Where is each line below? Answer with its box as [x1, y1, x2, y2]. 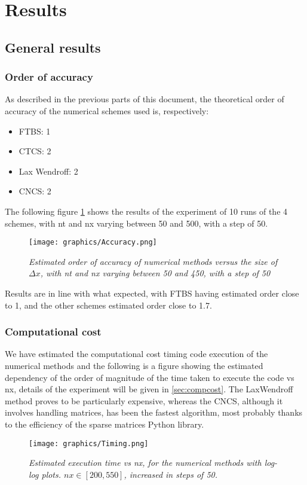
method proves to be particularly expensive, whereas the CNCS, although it [5, 394, 283, 407]
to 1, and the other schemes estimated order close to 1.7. [5, 298, 212, 311]
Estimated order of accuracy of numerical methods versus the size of [29, 255, 278, 267]
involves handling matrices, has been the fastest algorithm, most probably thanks [5, 406, 303, 419]
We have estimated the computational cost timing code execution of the [5, 347, 268, 360]
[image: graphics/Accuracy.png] [29, 238, 157, 247]
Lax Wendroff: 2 [19, 164, 78, 177]
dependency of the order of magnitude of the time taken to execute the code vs [5, 371, 294, 383]
